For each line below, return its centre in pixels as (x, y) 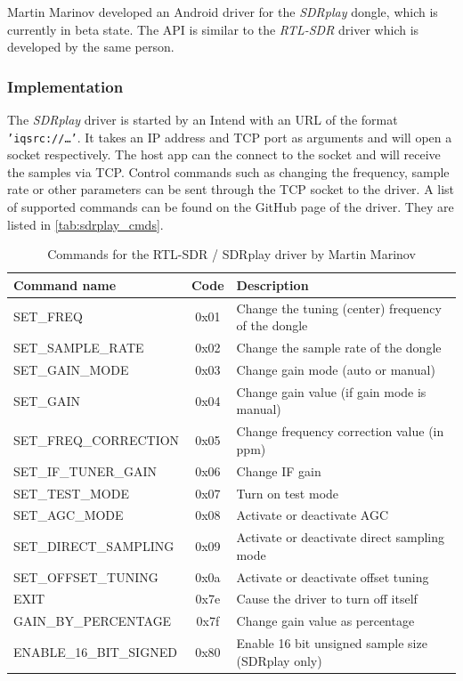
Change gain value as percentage (325, 621)
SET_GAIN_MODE (71, 369)
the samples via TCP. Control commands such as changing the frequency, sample (228, 171)
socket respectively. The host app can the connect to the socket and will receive (224, 154)
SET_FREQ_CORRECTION (97, 440)
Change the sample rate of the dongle (339, 348)
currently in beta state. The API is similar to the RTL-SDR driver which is (213, 29)
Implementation (65, 86)
